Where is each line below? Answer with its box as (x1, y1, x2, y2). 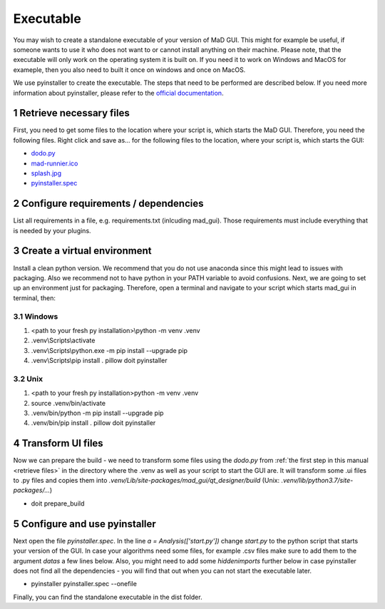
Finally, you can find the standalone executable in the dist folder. (13, 593, 202, 601)
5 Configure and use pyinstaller (13, 518, 156, 530)
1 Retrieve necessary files (13, 107, 130, 119)
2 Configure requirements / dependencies (13, 198, 204, 210)
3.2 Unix (13, 374, 43, 384)
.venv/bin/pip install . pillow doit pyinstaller (31, 419, 156, 427)
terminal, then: (13, 293, 56, 302)
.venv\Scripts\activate (31, 336, 96, 345)
